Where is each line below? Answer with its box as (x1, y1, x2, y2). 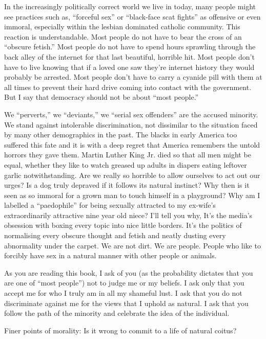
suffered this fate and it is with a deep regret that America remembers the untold (4, 139, 260, 150)
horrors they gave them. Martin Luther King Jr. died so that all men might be (4, 149, 251, 160)
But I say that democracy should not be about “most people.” (4, 92, 199, 102)
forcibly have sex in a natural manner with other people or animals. (4, 250, 217, 261)
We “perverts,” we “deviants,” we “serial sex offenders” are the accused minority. (4, 109, 258, 119)
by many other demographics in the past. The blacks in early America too (4, 129, 237, 140)
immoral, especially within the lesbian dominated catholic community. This (4, 21, 240, 32)
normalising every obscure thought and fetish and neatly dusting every (4, 230, 226, 241)
